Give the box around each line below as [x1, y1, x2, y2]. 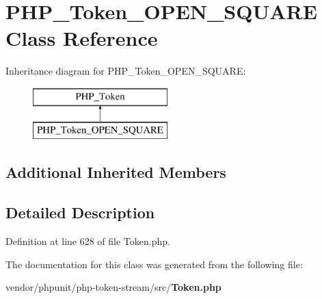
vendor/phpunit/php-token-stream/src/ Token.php [5, 280, 222, 294]
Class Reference [5, 24, 158, 52]
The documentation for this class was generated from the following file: [5, 257, 303, 271]
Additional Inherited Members [5, 161, 226, 183]
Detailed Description [5, 202, 155, 223]
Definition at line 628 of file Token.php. [5, 234, 170, 248]
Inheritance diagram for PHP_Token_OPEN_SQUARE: [5, 64, 246, 78]
